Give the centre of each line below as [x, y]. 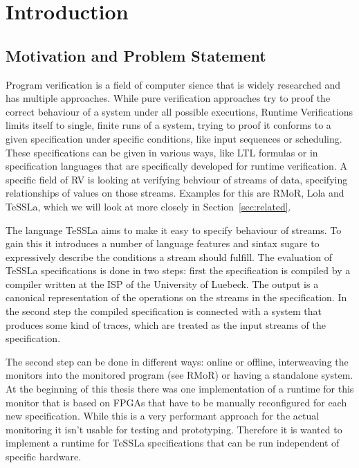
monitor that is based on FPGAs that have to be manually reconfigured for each [176, 402]
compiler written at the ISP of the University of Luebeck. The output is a [162, 283]
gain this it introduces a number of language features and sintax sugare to [163, 243]
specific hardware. [44, 457]
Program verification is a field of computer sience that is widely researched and [173, 84]
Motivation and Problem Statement [136, 55]
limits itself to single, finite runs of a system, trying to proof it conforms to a [168, 125]
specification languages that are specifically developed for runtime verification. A [176, 166]
